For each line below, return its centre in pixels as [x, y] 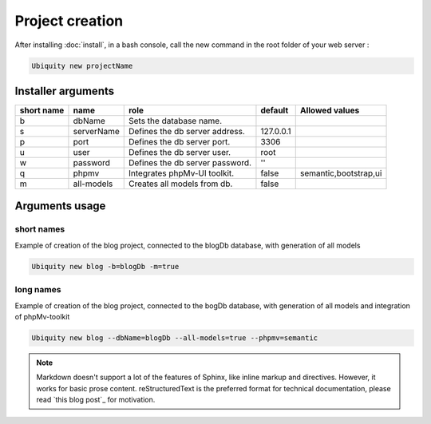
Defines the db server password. [190, 163]
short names [40, 229]
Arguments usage [60, 206]
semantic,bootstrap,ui [341, 173]
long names [38, 290]
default [275, 110]
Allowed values [330, 110]
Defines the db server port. [179, 142]
